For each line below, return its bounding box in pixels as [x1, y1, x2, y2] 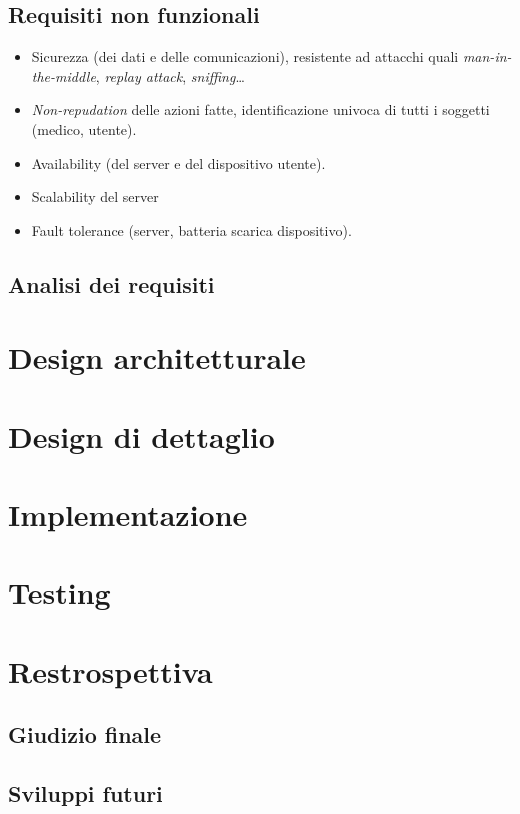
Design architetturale [8, 337, 306, 378]
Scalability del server [31, 186, 159, 207]
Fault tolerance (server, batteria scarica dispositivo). [31, 219, 352, 240]
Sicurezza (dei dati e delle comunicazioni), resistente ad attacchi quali [31, 46, 459, 67]
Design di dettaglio [8, 415, 275, 456]
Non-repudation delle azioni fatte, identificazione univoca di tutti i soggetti [31, 99, 490, 120]
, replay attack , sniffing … [95, 65, 245, 86]
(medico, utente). [31, 118, 137, 139]
